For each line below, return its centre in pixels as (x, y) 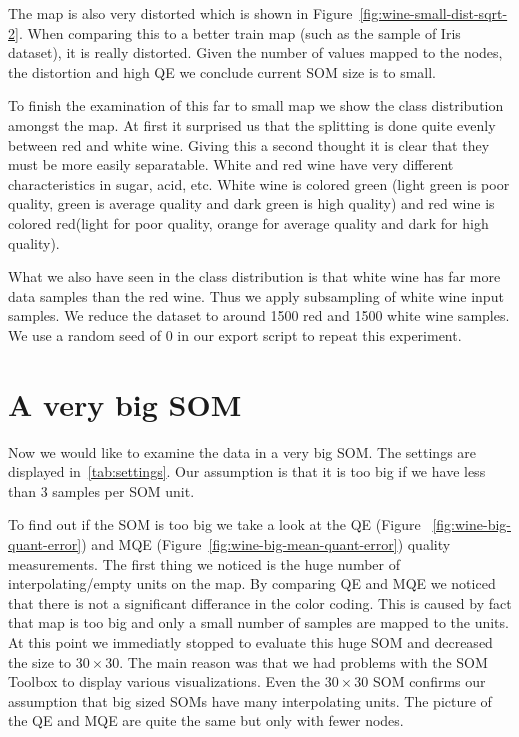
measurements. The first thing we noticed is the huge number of (204, 563)
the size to (40, 661)
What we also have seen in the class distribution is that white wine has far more (254, 276)
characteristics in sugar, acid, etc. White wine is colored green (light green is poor (259, 183)
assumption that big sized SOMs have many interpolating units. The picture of (250, 700)
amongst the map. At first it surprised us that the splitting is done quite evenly (252, 124)
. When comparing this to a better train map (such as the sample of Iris (239, 32)
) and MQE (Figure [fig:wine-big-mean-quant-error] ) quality (266, 544)
